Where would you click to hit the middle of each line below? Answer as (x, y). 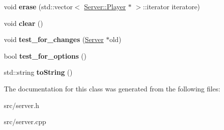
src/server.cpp (25, 121)
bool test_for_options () (45, 55)
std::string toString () (38, 72)
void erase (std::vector (38, 6)
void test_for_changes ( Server (54, 39)
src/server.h (22, 105)
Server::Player (105, 6)
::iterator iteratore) (171, 6)
